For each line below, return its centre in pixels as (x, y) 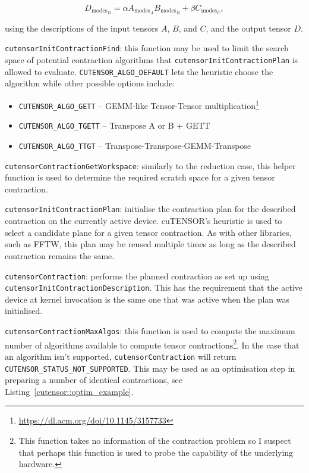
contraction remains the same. (60, 255)
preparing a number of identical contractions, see (94, 380)
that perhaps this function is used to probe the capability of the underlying (156, 452)
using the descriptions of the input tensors (82, 28)
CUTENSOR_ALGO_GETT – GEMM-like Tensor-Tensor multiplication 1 (139, 105)
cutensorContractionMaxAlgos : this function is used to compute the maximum (150, 331)
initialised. (24, 311)
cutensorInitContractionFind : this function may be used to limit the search (147, 48)
